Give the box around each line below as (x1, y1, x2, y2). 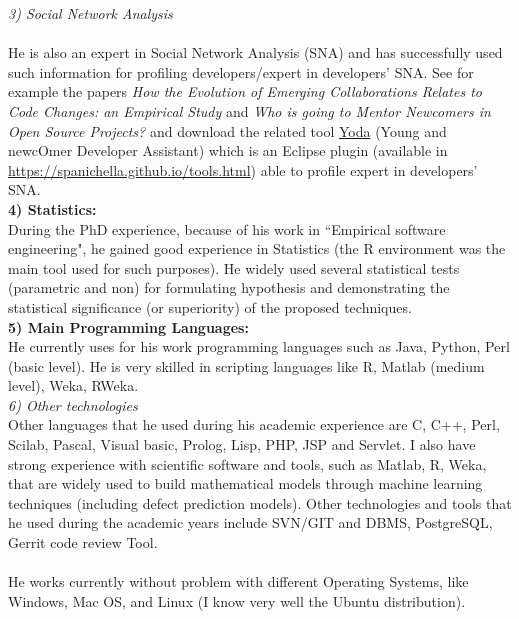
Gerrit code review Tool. (8, 532, 158, 553)
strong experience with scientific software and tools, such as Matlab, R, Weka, (8, 453, 487, 474)
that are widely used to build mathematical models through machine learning (8, 473, 483, 494)
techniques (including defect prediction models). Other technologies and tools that (8, 492, 512, 513)
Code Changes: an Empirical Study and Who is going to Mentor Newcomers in (8, 100, 491, 121)
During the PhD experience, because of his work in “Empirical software (8, 218, 446, 239)
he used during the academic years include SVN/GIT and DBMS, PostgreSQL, (8, 512, 493, 533)
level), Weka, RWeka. (8, 375, 139, 396)
